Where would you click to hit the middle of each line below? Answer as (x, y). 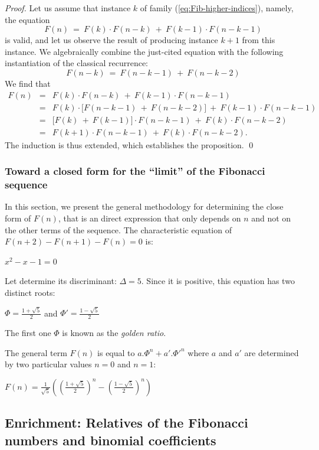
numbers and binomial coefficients (111, 440)
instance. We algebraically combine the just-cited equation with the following (144, 51)
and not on (271, 218)
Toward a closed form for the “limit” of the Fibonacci (135, 171)
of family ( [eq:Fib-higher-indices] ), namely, (217, 8)
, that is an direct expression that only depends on (149, 218)
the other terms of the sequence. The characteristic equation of (118, 229)
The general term (36, 352)
